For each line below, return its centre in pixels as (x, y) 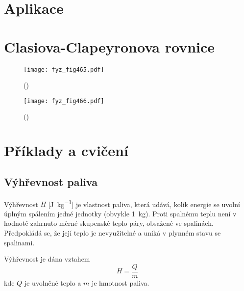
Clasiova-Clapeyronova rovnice (110, 46)
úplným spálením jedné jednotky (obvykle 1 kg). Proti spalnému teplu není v (120, 213)
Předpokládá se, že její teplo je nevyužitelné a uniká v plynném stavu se (112, 233)
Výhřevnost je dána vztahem (47, 259)
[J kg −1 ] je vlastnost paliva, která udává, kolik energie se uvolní (144, 203)
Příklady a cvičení (66, 150)
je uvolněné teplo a (53, 282)
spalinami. (19, 242)
